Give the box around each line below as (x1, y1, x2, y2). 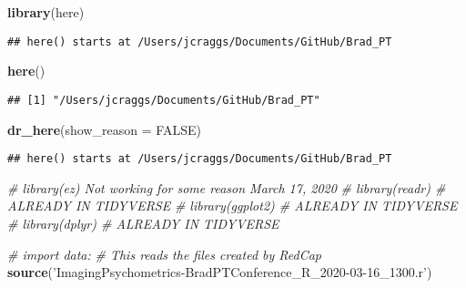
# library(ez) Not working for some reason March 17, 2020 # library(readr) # (7, 178, 446, 197)
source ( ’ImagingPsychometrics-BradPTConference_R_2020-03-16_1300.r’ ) (7, 262, 432, 282)
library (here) (7, 3, 85, 21)
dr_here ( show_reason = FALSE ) (7, 119, 201, 139)
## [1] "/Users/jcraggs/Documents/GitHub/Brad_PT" (7, 93, 320, 107)
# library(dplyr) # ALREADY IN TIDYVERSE (7, 213, 279, 232)
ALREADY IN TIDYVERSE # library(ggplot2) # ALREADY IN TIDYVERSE (7, 196, 458, 215)
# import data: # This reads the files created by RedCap (7, 244, 322, 263)
